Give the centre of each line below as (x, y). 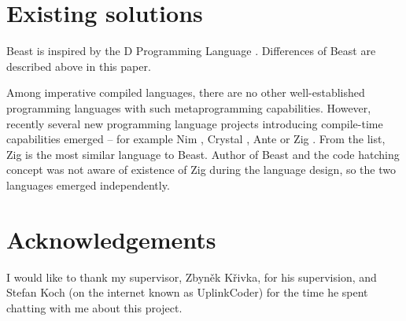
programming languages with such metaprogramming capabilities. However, (189, 107)
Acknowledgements (111, 239)
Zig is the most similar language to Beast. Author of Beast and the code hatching (203, 154)
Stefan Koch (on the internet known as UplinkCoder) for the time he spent (187, 292)
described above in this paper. (79, 66)
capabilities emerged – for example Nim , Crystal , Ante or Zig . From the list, (196, 139)
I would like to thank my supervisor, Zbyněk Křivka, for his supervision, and (192, 277)
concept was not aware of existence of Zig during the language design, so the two (201, 170)
